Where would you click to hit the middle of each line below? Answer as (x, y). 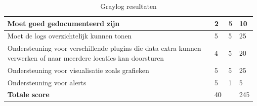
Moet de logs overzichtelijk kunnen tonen (70, 36)
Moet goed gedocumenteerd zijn (64, 23)
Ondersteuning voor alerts (47, 82)
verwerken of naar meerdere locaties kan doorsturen (86, 57)
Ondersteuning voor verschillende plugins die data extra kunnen (104, 48)
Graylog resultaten (128, 6)
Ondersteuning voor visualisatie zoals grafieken (78, 70)
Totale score (28, 94)
